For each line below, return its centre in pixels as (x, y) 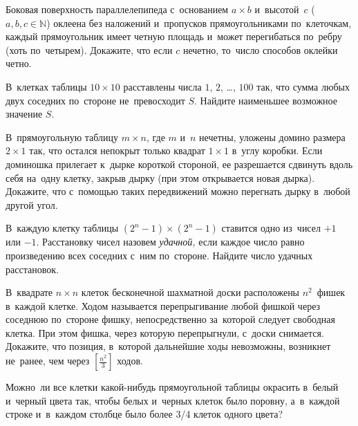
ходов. (130, 361)
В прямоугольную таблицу (62, 137)
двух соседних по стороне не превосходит (95, 100)
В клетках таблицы (46, 86)
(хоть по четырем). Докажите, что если (89, 49)
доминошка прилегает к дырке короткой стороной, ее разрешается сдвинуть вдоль (179, 164)
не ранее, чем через (48, 361)
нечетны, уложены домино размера (272, 137)
